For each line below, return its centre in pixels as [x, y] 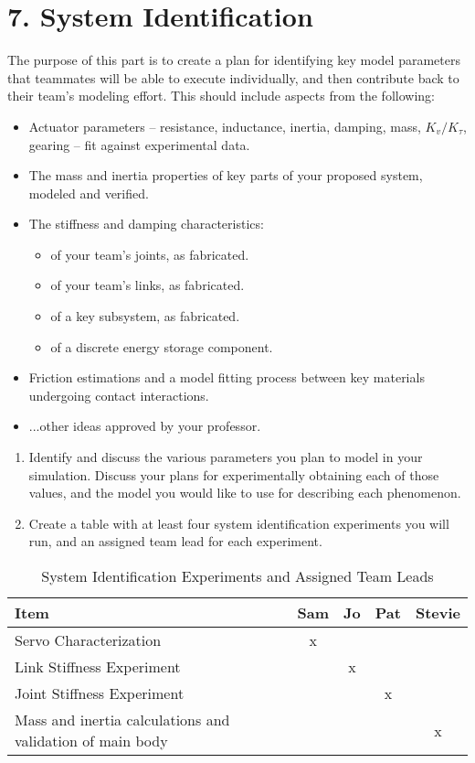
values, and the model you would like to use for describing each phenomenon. [245, 493]
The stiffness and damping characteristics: [146, 224]
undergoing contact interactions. [119, 395]
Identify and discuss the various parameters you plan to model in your [226, 457]
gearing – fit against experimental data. [139, 144]
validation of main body [91, 741]
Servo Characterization [88, 640]
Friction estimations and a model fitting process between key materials [227, 377]
